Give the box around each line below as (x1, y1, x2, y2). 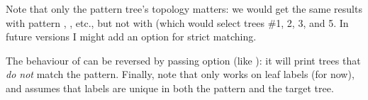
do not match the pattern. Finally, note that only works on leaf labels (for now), (6, 67, 355, 82)
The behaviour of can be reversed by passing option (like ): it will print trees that (6, 52, 361, 67)
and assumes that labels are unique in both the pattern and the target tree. (6, 80, 334, 95)
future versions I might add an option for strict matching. (6, 29, 257, 44)
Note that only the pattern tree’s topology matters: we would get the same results (6, 1, 362, 16)
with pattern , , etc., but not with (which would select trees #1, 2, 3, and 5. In (6, 15, 349, 30)
